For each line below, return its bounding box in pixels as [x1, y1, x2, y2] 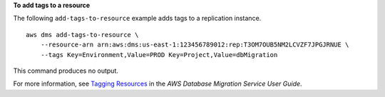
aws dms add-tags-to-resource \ [26, 31, 139, 39]
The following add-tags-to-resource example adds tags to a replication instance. [13, 14, 262, 23]
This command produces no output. [13, 66, 119, 75]
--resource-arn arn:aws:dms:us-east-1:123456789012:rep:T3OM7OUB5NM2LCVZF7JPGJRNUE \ [40, 41, 349, 49]
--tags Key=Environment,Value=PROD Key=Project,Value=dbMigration [40, 51, 278, 58]
